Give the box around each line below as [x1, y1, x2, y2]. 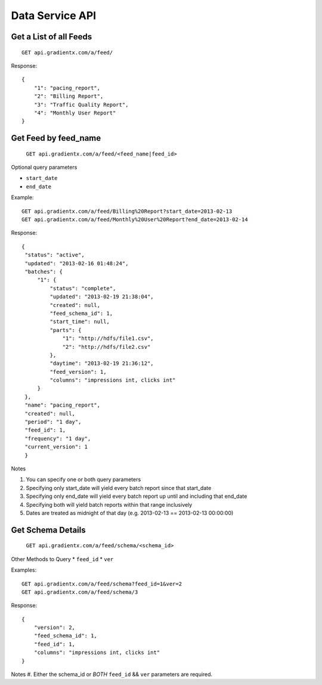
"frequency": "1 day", [24, 435, 91, 442]
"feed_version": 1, [49, 368, 107, 375]
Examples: [11, 566, 37, 574]
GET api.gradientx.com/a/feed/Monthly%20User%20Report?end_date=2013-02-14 [21, 216, 248, 223]
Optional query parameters [11, 164, 78, 171]
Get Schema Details [11, 525, 86, 535]
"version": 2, [33, 624, 76, 631]
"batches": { [24, 268, 63, 275]
